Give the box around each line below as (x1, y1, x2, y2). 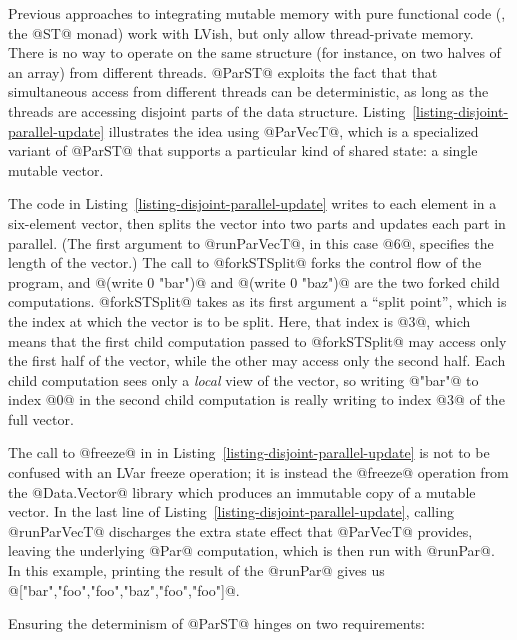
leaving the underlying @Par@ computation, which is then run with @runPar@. (8, 540, 495, 561)
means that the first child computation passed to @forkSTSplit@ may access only (8, 330, 507, 351)
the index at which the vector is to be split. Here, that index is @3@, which (8, 310, 471, 331)
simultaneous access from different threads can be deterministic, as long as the (8, 81, 489, 102)
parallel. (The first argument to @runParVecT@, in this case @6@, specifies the (8, 232, 494, 253)
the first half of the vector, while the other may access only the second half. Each (8, 350, 506, 371)
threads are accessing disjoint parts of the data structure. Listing (8, 100, 406, 121)
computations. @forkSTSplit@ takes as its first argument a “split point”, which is (8, 291, 507, 312)
